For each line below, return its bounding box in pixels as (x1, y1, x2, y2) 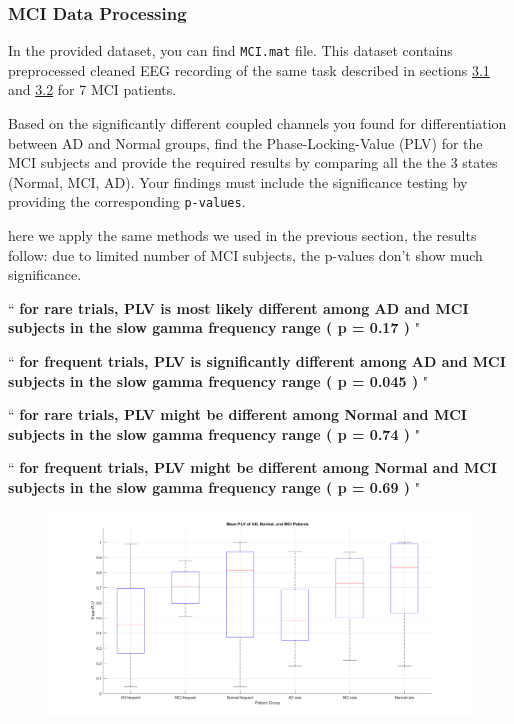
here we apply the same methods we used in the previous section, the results (8, 225, 477, 246)
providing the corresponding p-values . (8, 191, 246, 212)
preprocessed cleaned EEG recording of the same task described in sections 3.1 (8, 59, 490, 80)
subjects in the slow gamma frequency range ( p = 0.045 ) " (8, 370, 429, 391)
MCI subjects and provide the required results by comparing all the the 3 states (8, 152, 498, 173)
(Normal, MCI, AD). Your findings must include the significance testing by (8, 171, 468, 192)
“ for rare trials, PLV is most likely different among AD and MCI (8, 297, 469, 318)
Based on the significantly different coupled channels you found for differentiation (8, 113, 507, 134)
